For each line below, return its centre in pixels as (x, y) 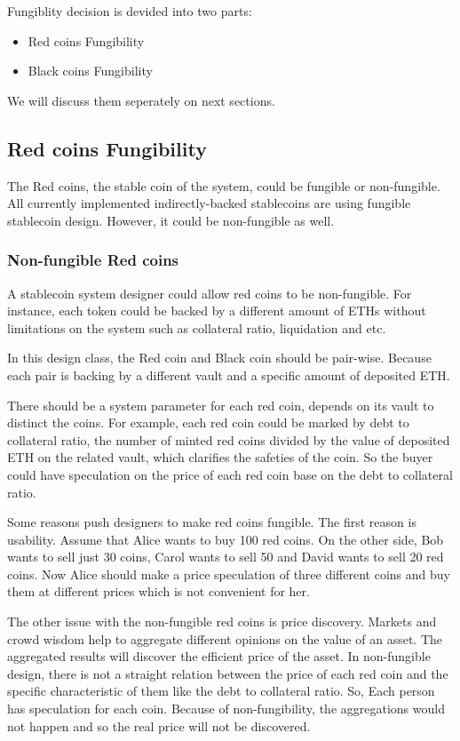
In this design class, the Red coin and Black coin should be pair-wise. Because (219, 358)
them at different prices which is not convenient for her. (159, 591)
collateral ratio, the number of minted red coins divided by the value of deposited (229, 439)
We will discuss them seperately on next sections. (141, 100)
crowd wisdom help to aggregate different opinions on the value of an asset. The (225, 638)
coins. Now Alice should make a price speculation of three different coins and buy (229, 574)
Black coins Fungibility (90, 71)
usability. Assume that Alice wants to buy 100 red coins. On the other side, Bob (226, 539)
